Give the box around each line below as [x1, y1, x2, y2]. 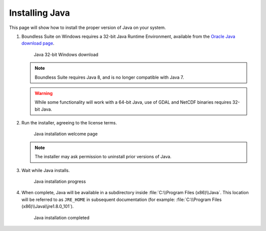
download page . [21, 40, 55, 46]
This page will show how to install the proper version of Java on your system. [9, 25, 166, 30]
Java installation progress [33, 178, 86, 184]
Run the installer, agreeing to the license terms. [21, 120, 117, 126]
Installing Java [9, 7, 70, 18]
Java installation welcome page [33, 131, 98, 137]
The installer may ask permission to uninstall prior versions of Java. [34, 154, 172, 160]
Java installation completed [33, 214, 90, 221]
